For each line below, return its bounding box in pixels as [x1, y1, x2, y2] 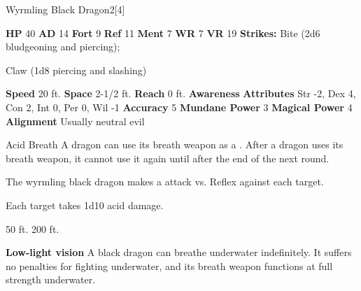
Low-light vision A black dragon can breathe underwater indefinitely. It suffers [6, 245, 352, 260]
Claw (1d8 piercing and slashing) [6, 62, 147, 77]
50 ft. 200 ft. [6, 221, 59, 236]
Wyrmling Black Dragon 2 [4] [6, 2, 125, 16]
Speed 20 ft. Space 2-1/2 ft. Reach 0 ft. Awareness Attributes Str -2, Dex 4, [6, 86, 356, 101]
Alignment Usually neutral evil [6, 113, 145, 128]
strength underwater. [6, 272, 96, 287]
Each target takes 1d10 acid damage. [6, 197, 164, 212]
